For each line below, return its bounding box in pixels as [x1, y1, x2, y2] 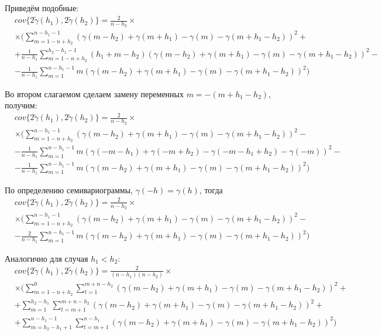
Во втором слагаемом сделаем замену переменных [5, 87, 184, 100]
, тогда [199, 183, 223, 196]
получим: [5, 99, 37, 111]
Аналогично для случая [5, 252, 88, 264]
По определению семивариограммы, [5, 183, 133, 196]
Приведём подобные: [5, 2, 79, 13]
